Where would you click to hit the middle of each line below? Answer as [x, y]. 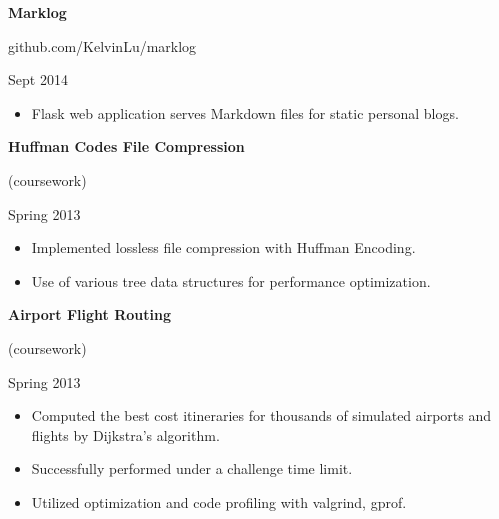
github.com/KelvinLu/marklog [102, 45]
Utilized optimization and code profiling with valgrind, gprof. [219, 501]
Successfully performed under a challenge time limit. [192, 468]
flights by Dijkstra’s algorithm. [125, 434]
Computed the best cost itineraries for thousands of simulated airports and [261, 415]
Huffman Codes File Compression [126, 146]
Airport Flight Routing [90, 314]
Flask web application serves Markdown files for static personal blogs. [245, 112]
